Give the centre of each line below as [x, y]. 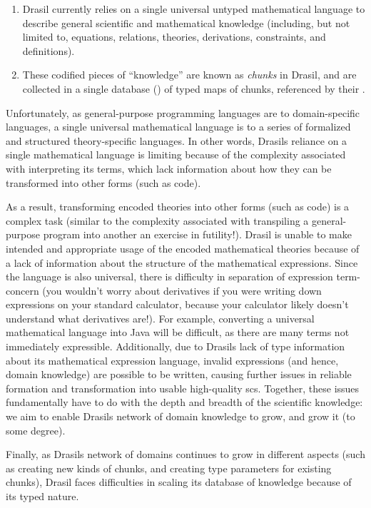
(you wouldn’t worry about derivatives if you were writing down [182, 290]
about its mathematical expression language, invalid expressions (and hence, [172, 360]
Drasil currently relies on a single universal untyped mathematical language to [194, 9]
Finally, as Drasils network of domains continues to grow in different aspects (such [185, 454]
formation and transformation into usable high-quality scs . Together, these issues [183, 388]
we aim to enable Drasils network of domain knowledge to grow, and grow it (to [181, 416]
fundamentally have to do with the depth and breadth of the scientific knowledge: [184, 402]
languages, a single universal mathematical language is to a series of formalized [178, 127]
